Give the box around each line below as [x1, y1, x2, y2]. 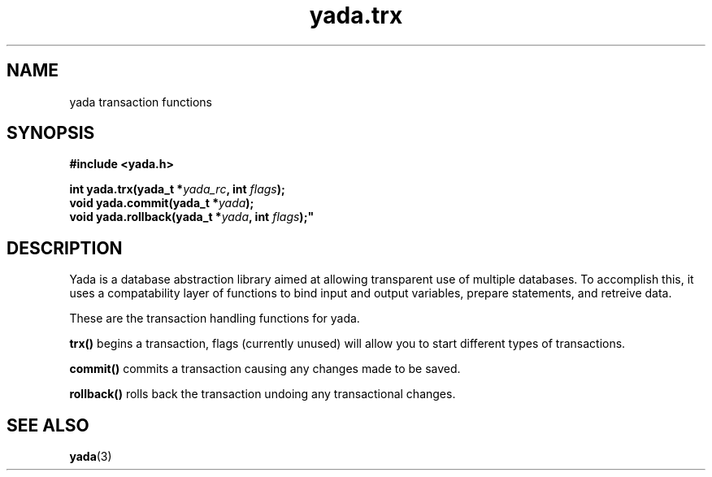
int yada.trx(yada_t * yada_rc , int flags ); [69, 182, 285, 197]
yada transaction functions [69, 94, 212, 109]
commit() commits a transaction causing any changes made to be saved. [69, 362, 461, 376]
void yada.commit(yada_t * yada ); [69, 196, 254, 210]
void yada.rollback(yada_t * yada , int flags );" [69, 210, 315, 224]
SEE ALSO [7, 414, 89, 436]
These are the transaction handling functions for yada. [69, 311, 360, 326]
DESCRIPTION [7, 237, 123, 258]
